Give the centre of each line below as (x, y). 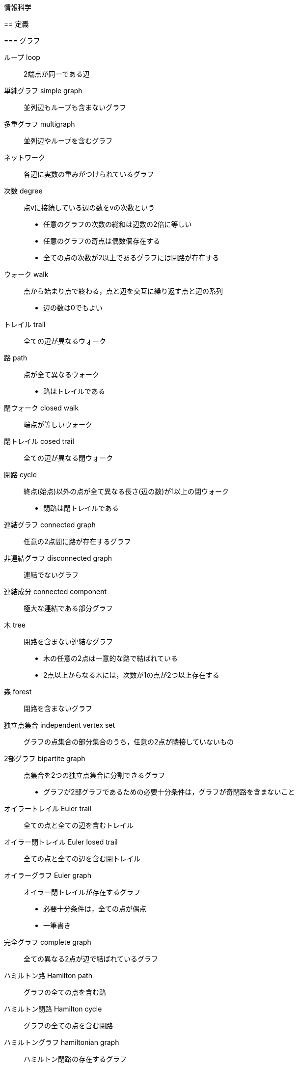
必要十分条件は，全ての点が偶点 (95, 909)
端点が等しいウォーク (58, 424)
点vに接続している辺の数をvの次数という (89, 207)
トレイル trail (25, 324)
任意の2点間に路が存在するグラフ (77, 541)
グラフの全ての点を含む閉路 (68, 1026)
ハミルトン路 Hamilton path (48, 975)
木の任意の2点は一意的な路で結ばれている (111, 658)
